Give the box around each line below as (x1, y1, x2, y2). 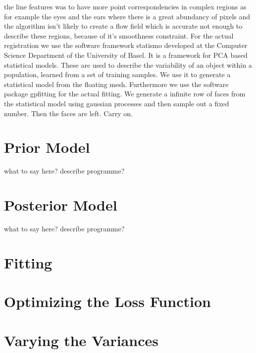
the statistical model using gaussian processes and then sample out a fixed (4, 98, 229, 108)
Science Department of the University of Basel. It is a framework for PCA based (4, 49, 248, 60)
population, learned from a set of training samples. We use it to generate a (4, 69, 231, 80)
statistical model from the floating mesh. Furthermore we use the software (4, 79, 229, 89)
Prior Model (4, 137, 90, 157)
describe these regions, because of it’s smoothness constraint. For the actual (4, 30, 234, 41)
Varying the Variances (4, 330, 158, 350)
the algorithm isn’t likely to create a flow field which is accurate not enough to (4, 21, 243, 31)
